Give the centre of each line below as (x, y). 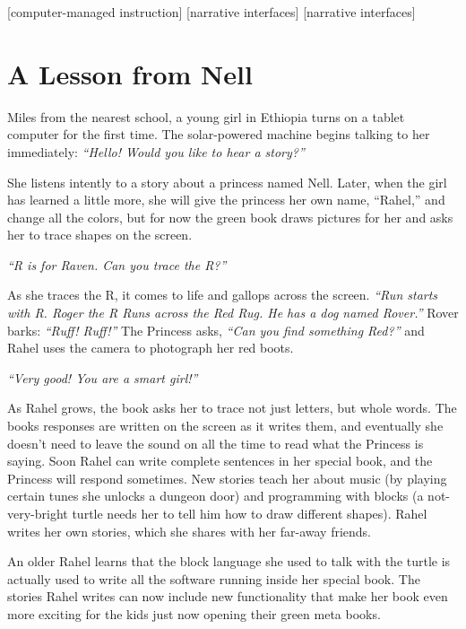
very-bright (38, 513)
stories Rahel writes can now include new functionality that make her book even (228, 596)
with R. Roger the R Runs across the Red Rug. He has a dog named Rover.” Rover (233, 313)
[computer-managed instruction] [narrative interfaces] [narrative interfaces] (211, 12)
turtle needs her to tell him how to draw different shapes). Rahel (250, 513)
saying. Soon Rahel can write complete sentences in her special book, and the (220, 461)
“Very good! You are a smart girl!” (103, 377)
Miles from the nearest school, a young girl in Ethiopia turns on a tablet (206, 116)
